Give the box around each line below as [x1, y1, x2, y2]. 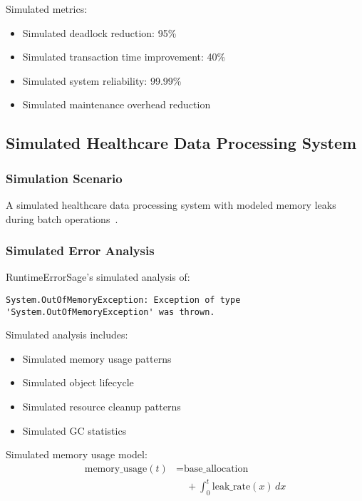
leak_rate [212, 482, 251, 492]
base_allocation [183, 463, 249, 474]
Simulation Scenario [6, 169, 123, 187]
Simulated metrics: [6, 1, 88, 16]
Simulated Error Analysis [6, 242, 155, 259]
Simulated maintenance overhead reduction [22, 97, 211, 112]
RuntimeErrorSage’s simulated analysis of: [6, 269, 190, 284]
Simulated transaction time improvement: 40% [22, 49, 226, 64]
